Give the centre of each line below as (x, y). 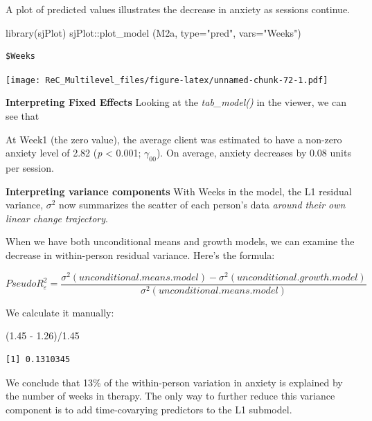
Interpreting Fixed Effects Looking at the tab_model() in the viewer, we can (176, 102)
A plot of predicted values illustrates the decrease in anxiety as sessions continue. (178, 9)
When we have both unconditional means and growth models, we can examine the (180, 241)
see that (23, 116)
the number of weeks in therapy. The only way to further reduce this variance (170, 396)
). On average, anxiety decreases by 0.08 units (254, 153)
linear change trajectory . (57, 218)
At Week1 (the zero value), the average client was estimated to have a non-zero (174, 139)
